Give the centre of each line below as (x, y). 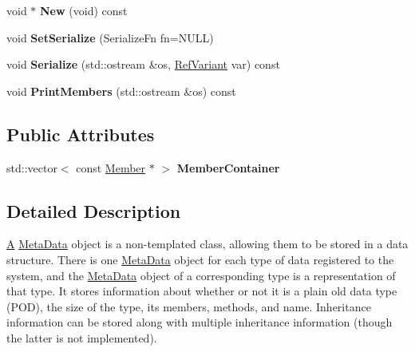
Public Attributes (81, 134)
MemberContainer (228, 167)
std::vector (32, 167)
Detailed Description (94, 210)
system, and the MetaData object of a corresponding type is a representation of (201, 275)
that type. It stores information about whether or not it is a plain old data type (202, 291)
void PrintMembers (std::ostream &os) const (121, 91)
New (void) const (84, 10)
